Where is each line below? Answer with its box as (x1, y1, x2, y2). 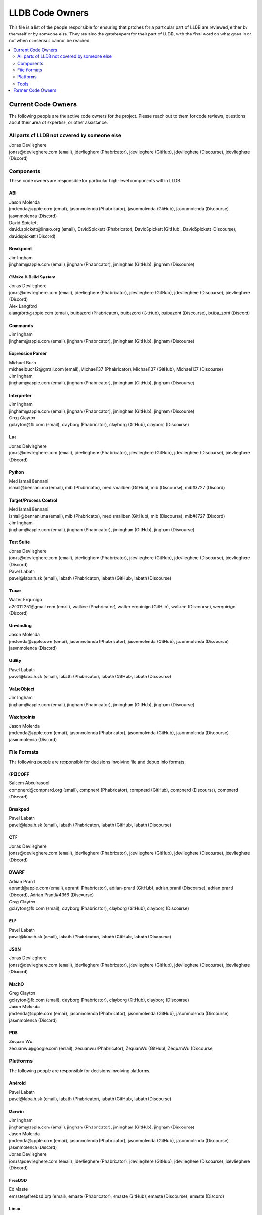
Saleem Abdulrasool (9, 780, 49, 786)
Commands (9, 322, 33, 328)
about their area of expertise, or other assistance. (9, 120, 108, 126)
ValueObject (9, 686, 35, 692)
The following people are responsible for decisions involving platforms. (9, 1068, 151, 1074)
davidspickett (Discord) (9, 233, 56, 239)
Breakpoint (9, 245, 32, 251)
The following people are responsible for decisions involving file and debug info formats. (9, 759, 186, 765)
